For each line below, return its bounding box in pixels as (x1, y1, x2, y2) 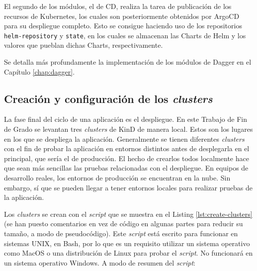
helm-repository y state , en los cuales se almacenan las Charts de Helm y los (4, 30, 246, 40)
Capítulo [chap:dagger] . (4, 66, 75, 77)
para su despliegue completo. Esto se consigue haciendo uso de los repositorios (4, 20, 242, 31)
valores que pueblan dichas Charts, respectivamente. (4, 40, 163, 50)
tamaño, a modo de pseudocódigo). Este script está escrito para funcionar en (4, 228, 238, 238)
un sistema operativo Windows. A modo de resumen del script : (4, 257, 195, 268)
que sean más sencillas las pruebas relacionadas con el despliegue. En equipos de (4, 163, 249, 173)
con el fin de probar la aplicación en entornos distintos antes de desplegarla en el (4, 143, 250, 154)
